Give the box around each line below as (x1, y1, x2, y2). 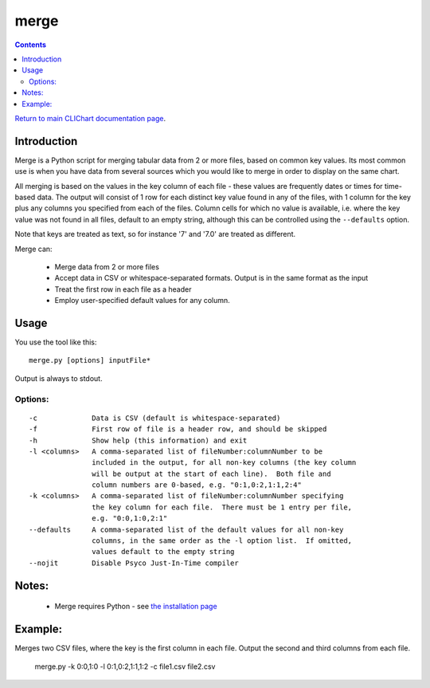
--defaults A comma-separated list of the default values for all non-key (29, 525, 344, 534)
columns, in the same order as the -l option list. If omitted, (92, 537, 353, 545)
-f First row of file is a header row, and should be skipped (29, 425, 327, 434)
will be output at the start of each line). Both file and (92, 469, 331, 478)
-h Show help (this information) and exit (29, 435, 248, 445)
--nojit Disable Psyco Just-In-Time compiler (29, 558, 239, 568)
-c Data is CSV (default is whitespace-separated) (29, 413, 281, 423)
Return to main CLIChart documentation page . (14, 113, 166, 123)
